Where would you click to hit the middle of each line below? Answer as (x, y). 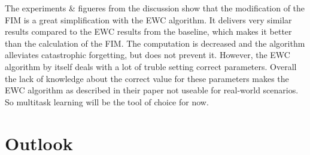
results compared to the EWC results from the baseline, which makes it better (148, 31)
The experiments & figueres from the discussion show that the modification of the (155, 8)
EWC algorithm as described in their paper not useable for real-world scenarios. (152, 90)
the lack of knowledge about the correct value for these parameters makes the (147, 78)
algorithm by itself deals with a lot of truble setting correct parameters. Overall (151, 66)
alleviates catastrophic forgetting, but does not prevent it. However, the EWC (148, 55)
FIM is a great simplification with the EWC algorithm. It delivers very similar (148, 19)
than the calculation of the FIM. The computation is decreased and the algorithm (155, 43)
